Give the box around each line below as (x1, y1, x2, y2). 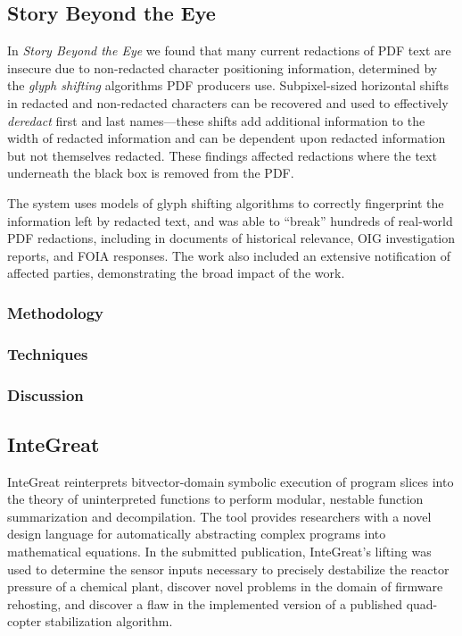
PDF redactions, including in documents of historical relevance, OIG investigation (7, 229, 456, 247)
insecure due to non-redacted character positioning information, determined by (7, 58, 438, 77)
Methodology (7, 301, 104, 323)
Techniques (7, 342, 88, 364)
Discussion (7, 383, 84, 406)
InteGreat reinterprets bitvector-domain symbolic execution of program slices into (7, 472, 454, 490)
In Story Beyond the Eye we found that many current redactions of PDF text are (7, 41, 451, 60)
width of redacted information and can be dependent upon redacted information (7, 129, 446, 147)
